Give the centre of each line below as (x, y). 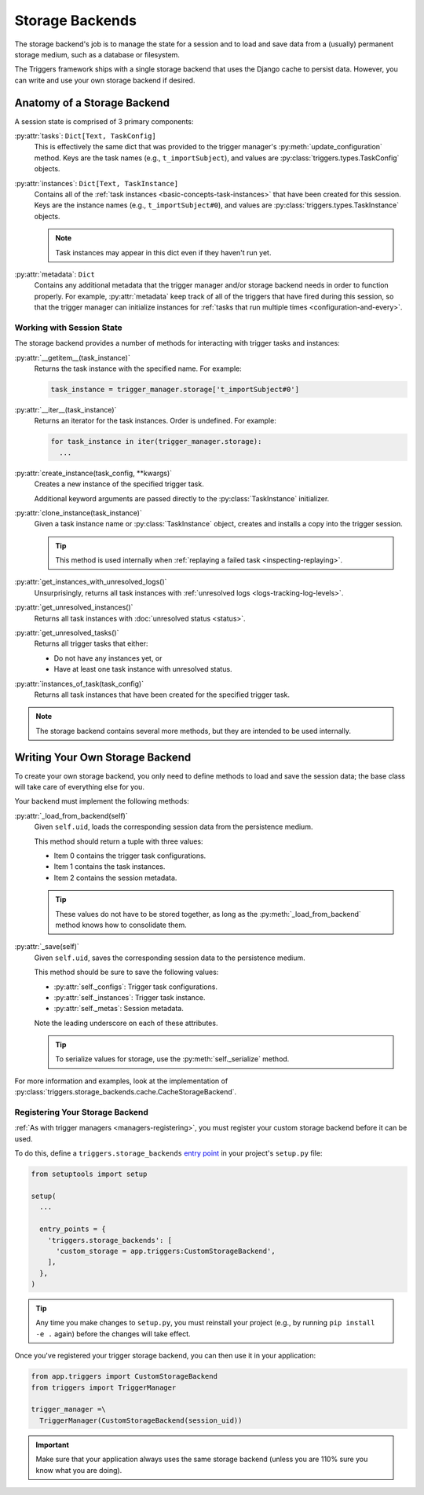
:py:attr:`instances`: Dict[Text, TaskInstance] (97, 183)
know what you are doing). (79, 1470)
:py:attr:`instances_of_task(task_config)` (79, 683)
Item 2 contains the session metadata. (115, 878)
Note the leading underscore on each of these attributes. (126, 1023)
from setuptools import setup (89, 1174)
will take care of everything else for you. (80, 787)
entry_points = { (73, 1229)
